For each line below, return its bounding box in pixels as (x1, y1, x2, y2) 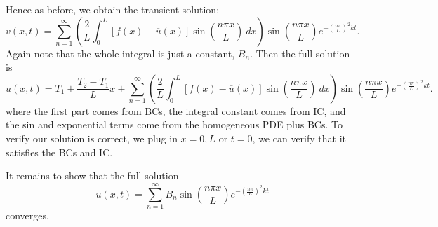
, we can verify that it (252, 130, 346, 145)
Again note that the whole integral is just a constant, (6, 46, 235, 60)
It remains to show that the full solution (6, 168, 179, 183)
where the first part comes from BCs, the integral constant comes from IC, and (6, 103, 346, 118)
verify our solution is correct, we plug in (6, 130, 178, 145)
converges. (6, 207, 49, 222)
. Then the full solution (250, 46, 350, 60)
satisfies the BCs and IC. (6, 144, 113, 159)
